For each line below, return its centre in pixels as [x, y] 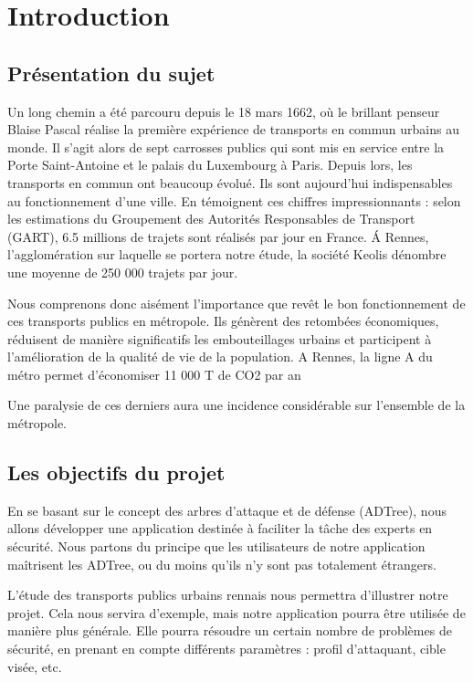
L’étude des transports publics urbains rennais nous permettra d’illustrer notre [228, 595]
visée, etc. [35, 666]
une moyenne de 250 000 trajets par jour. [123, 272]
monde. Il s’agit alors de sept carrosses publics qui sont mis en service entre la [226, 147]
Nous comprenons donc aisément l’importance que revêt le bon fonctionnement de [236, 303]
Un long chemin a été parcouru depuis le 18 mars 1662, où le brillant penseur [224, 111]
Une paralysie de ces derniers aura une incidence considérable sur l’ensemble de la [236, 405]
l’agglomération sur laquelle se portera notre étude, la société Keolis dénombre [227, 254]
